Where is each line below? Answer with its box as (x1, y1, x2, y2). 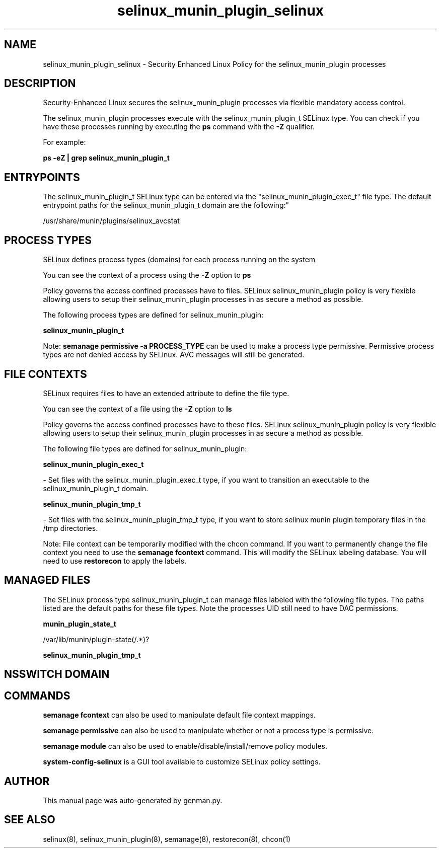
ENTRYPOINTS (4, 171, 80, 184)
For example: (43, 138, 86, 147)
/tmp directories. (43, 523, 98, 532)
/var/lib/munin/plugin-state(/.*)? (43, 635, 150, 644)
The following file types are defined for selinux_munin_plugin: (43, 444, 247, 453)
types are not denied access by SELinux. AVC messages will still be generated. (43, 350, 305, 359)
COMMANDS (4, 689, 70, 702)
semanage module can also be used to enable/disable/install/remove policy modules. (43, 742, 328, 751)
